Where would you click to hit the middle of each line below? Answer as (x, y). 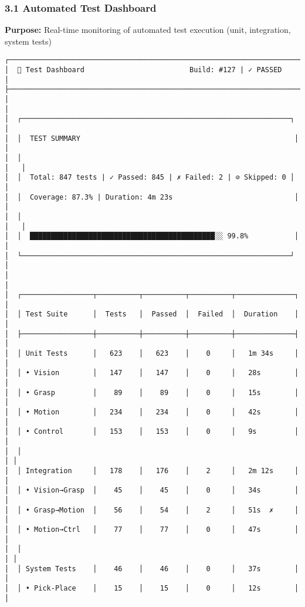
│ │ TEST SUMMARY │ (152, 138)
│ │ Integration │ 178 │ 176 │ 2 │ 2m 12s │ (152, 471)
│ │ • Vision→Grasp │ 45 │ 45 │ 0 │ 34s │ (152, 490)
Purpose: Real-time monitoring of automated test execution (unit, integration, (148, 30)
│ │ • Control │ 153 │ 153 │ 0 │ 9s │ (152, 432)
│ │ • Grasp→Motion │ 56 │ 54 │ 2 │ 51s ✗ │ (152, 510)
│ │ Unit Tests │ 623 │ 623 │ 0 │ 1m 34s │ (152, 354)
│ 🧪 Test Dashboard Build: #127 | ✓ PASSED (143, 70)
